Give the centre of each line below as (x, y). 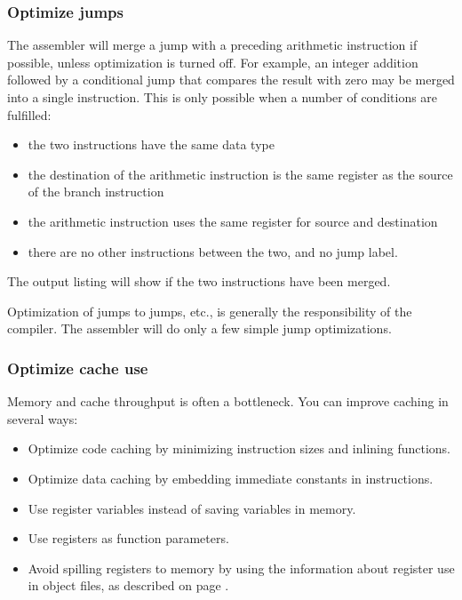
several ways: (43, 418)
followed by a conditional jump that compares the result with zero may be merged (231, 80)
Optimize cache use (78, 368)
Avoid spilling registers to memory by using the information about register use (241, 568)
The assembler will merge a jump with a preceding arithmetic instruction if (212, 45)
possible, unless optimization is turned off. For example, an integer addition (213, 62)
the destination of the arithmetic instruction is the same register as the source (240, 174)
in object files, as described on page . (128, 585)
